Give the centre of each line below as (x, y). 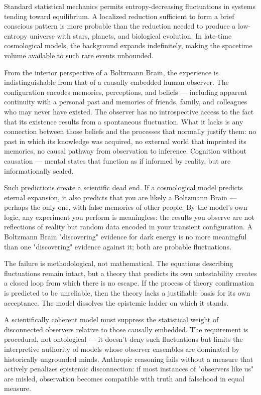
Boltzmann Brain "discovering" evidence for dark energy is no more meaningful (125, 237)
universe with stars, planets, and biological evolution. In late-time (130, 35)
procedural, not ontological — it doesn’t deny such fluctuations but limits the (123, 339)
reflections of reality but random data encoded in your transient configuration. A (128, 227)
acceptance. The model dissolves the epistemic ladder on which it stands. (116, 302)
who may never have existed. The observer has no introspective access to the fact (129, 111)
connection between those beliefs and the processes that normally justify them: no (130, 131)
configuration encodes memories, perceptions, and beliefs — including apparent (126, 92)
